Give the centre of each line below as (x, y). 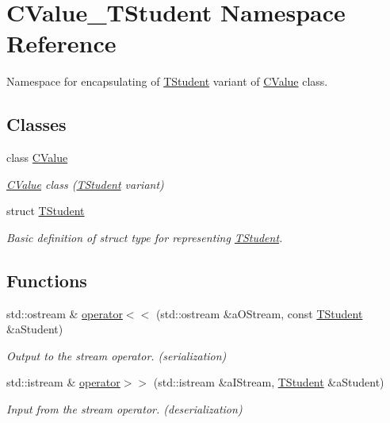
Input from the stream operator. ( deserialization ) (124, 409)
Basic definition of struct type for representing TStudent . (145, 237)
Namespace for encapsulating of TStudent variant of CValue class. (167, 81)
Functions (47, 280)
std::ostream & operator (65, 313)
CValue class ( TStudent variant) (85, 184)
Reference (61, 43)
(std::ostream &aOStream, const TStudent (259, 313)
